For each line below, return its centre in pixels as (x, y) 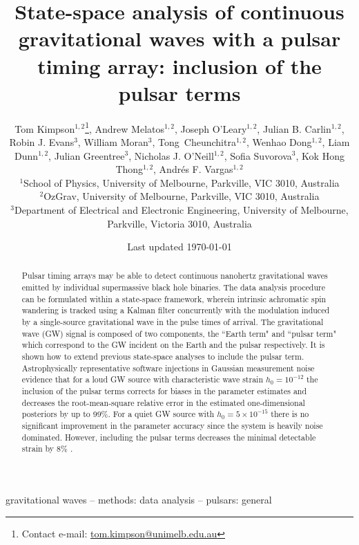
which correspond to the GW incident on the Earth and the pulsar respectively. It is (173, 345)
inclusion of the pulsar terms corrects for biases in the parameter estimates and (164, 391)
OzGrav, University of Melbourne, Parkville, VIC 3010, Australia (182, 196)
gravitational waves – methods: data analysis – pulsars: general (139, 499)
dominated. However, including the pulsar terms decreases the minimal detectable (169, 437)
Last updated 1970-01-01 (179, 247)
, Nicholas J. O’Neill (171, 155)
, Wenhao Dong (279, 141)
